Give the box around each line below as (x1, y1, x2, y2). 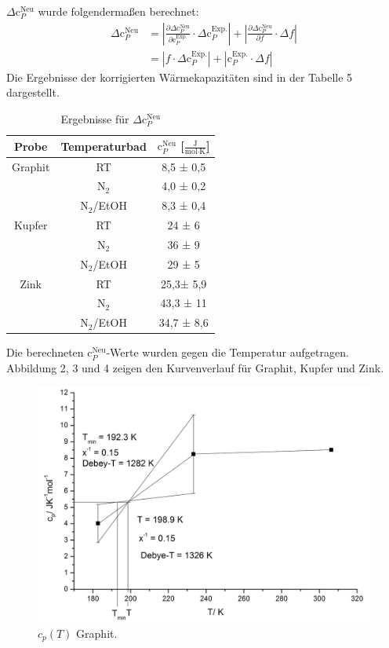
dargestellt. (6, 84, 60, 101)
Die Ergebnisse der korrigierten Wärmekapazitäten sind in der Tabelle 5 (6, 68, 353, 85)
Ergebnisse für (60, 110, 129, 126)
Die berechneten (6, 344, 84, 361)
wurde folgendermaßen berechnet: (38, 3, 199, 19)
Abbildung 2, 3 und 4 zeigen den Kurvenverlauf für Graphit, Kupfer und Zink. (6, 359, 384, 375)
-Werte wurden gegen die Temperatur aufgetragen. (106, 344, 349, 361)
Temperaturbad (60, 137, 147, 154)
